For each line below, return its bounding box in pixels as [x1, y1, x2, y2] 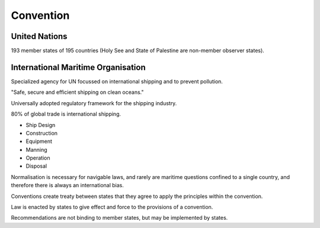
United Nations [11, 31, 68, 41]
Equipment [25, 138, 53, 145]
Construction [25, 129, 58, 136]
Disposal [25, 162, 47, 170]
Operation [25, 154, 50, 162]
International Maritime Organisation [11, 62, 146, 72]
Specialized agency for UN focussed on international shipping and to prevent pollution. [11, 77, 223, 85]
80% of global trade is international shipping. [11, 110, 121, 118]
